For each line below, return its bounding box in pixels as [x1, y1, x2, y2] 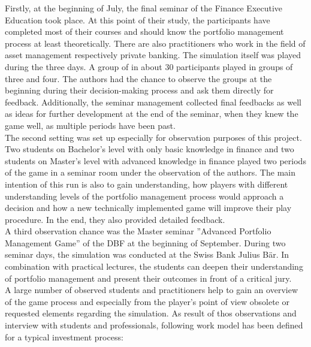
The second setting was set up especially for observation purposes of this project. [5, 131, 302, 143]
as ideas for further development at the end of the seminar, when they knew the [5, 107, 298, 120]
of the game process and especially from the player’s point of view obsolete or [5, 295, 289, 307]
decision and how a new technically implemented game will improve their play [5, 201, 292, 214]
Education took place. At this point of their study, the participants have [5, 13, 270, 26]
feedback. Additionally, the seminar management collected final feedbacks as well [5, 95, 301, 108]
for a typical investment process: [5, 330, 123, 343]
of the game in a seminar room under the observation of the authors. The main [5, 166, 295, 179]
